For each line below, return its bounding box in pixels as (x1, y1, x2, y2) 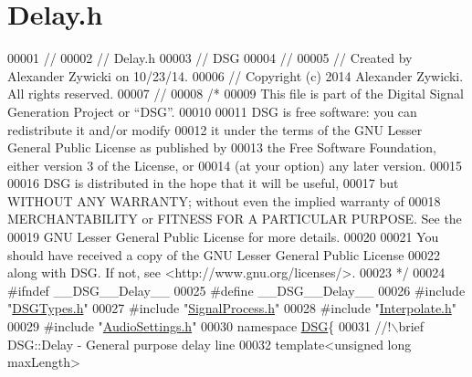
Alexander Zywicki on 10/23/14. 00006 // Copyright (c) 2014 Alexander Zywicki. (7, 66, 464, 85)
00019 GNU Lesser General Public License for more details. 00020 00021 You (7, 227, 439, 246)
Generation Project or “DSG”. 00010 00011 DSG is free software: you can (7, 101, 417, 120)
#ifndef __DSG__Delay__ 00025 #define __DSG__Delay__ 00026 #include (7, 280, 466, 299)
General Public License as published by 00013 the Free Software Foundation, (7, 138, 436, 157)
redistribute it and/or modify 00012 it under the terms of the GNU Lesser (7, 120, 423, 139)
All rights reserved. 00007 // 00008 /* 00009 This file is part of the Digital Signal (7, 84, 465, 103)
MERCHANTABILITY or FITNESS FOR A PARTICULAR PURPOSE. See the (7, 209, 462, 228)
